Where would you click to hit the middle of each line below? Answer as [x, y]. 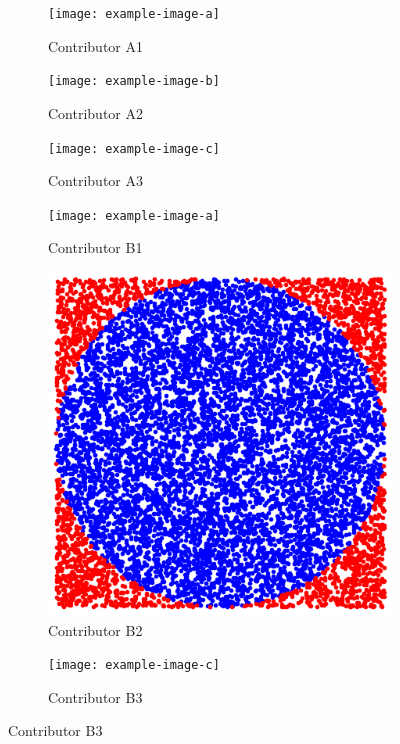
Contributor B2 [95, 629]
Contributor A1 [95, 45]
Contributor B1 [95, 247]
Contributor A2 [95, 112]
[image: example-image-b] [134, 81]
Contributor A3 [95, 180]
